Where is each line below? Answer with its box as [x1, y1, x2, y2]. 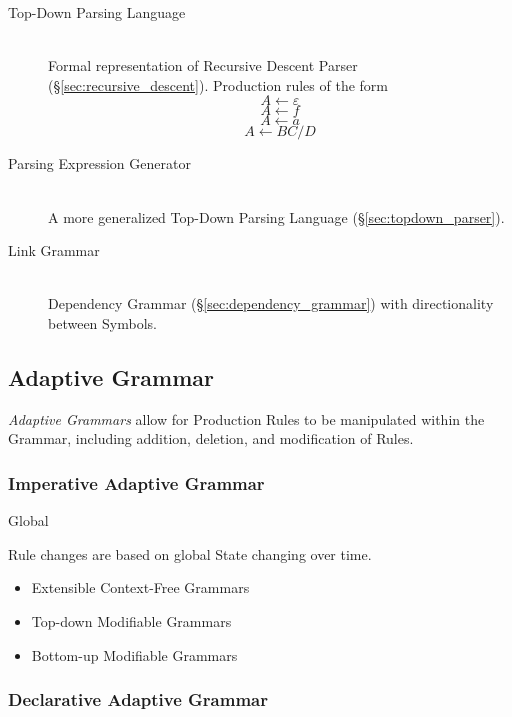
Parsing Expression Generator [8, 153, 191, 174]
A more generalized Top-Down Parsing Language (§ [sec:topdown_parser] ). [48, 206, 505, 227]
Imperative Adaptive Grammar [8, 470, 265, 495]
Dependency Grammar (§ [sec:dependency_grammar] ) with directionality [48, 293, 494, 314]
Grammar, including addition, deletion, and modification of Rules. [8, 428, 414, 449]
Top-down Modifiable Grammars [31, 610, 232, 631]
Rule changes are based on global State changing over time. [8, 543, 372, 564]
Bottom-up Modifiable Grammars [31, 644, 238, 665]
